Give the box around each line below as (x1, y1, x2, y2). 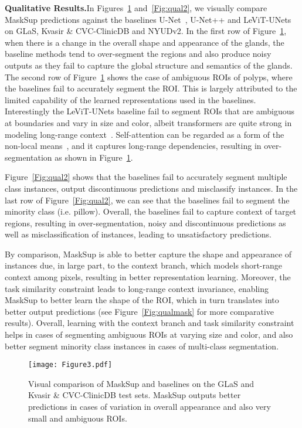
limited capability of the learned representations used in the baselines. (5, 93, 256, 106)
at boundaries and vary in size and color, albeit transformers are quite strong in (5, 116, 292, 128)
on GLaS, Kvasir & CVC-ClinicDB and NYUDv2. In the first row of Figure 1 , (5, 25, 287, 37)
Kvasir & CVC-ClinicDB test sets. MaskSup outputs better (28, 389, 241, 401)
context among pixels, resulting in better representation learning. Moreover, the (5, 271, 291, 283)
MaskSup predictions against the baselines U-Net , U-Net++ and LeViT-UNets (5, 13, 291, 25)
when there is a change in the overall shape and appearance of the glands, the (5, 36, 284, 48)
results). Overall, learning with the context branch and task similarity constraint (5, 317, 294, 329)
